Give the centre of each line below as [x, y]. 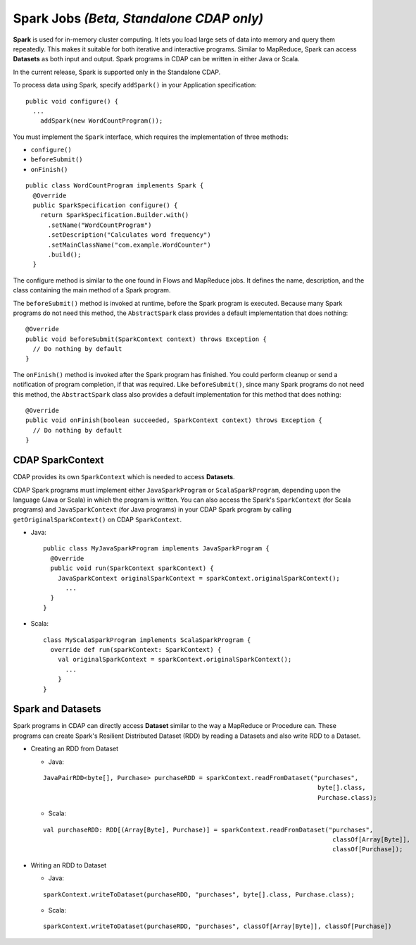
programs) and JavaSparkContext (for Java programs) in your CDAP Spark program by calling [152, 509]
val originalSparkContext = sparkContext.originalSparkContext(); [175, 660]
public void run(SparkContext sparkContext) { [132, 568]
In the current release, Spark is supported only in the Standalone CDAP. [117, 72]
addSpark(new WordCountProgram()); [101, 121]
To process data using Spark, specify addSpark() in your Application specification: [135, 85]
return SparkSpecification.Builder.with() [114, 215]
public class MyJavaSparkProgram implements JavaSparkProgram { [157, 549]
